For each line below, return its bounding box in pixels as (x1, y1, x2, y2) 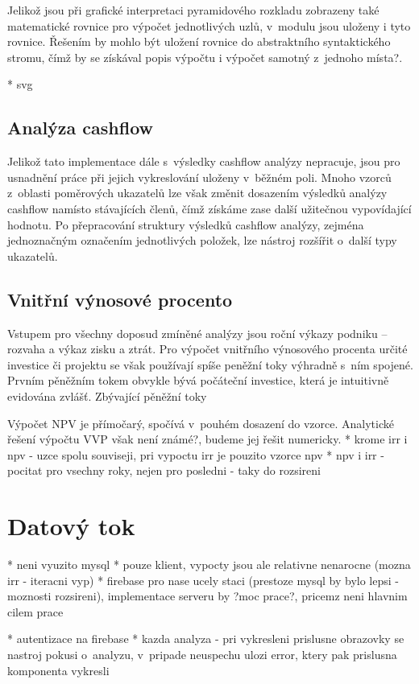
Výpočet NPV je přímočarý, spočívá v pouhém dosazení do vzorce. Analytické (7, 414, 394, 431)
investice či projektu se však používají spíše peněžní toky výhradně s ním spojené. (7, 356, 413, 373)
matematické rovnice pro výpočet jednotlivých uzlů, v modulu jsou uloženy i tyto (7, 17, 411, 34)
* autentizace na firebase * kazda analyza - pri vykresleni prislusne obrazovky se (7, 630, 404, 647)
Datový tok (7, 509, 135, 542)
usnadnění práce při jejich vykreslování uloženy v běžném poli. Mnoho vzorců (7, 168, 392, 185)
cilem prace (7, 603, 64, 620)
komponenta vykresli (7, 661, 110, 678)
